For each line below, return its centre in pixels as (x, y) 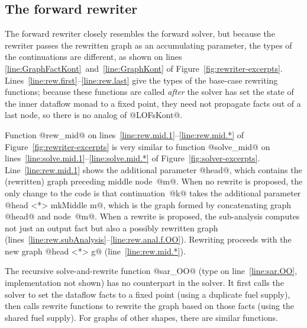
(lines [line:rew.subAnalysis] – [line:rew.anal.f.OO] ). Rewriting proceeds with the (148, 239)
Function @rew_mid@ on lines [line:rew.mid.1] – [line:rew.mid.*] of (125, 134)
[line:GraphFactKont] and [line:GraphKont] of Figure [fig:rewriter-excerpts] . (144, 68)
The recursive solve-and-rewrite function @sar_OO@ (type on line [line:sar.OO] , (151, 271)
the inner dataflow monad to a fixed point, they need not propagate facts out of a (153, 103)
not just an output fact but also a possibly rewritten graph (112, 227)
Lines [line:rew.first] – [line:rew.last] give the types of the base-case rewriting (141, 80)
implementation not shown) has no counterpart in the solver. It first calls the (144, 283)
